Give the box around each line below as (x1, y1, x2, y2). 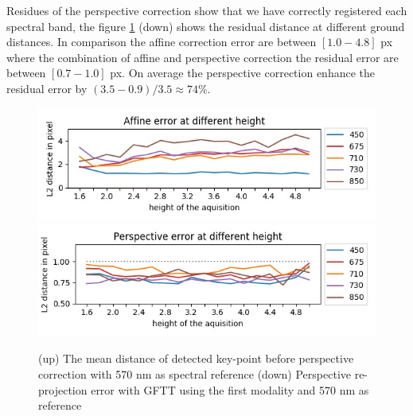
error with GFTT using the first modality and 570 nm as (91, 381, 369, 398)
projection (38, 381, 88, 398)
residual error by (6, 80, 88, 96)
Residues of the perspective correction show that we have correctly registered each (6, 2, 407, 18)
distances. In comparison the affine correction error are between (6, 33, 317, 50)
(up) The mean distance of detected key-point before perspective (38, 350, 354, 367)
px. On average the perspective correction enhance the (110, 64, 376, 81)
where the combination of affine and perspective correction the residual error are (6, 49, 399, 65)
